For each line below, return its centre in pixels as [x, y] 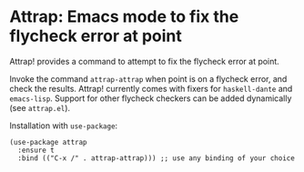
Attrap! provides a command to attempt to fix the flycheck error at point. [144, 61]
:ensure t [36, 150]
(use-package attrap [49, 142]
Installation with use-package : [64, 126]
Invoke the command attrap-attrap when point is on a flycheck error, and [148, 78]
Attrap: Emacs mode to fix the [124, 17]
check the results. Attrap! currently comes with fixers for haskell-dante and [151, 88]
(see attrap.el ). [40, 107]
